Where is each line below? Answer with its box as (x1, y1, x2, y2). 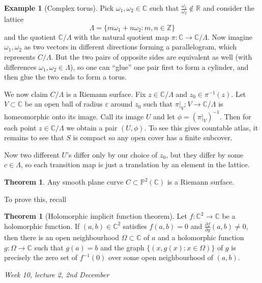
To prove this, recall (4, 193, 67, 204)
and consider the (202, 3, 255, 13)
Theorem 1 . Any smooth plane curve (4, 176, 124, 187)
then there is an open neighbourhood (4, 232, 120, 243)
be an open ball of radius (24, 98, 103, 109)
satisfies (123, 220, 147, 231)
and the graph (100, 242, 144, 252)
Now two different (4, 149, 60, 160)
